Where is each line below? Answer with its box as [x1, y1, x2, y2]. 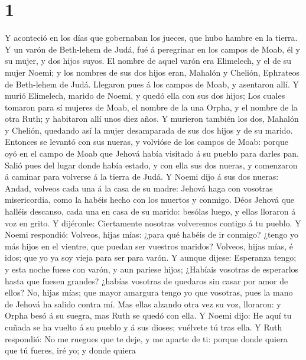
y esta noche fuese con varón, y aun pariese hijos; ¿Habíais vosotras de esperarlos [5, 263, 299, 275]
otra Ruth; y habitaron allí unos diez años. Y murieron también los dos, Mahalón [5, 112, 299, 125]
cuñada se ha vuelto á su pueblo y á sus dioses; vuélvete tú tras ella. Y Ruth [5, 320, 282, 333]
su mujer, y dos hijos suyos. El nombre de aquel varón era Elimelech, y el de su [5, 54, 292, 67]
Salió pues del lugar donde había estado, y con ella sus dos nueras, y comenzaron [5, 158, 298, 171]
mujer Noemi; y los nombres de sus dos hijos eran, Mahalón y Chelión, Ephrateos [5, 66, 300, 78]
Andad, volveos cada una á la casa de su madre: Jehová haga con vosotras [5, 181, 273, 194]
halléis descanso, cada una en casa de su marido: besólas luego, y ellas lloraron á [5, 205, 296, 218]
